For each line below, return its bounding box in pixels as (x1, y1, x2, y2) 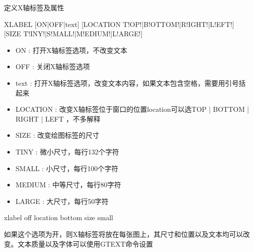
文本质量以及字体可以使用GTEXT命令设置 (17, 238, 153, 249)
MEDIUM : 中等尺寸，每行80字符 (15, 179, 121, 190)
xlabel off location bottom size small (4, 212, 113, 223)
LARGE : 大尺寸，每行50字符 (15, 196, 109, 206)
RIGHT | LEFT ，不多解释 (15, 113, 101, 124)
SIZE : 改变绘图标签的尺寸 (15, 130, 99, 140)
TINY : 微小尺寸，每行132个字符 (15, 146, 119, 156)
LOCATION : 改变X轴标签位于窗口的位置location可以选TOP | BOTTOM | (15, 104, 249, 114)
